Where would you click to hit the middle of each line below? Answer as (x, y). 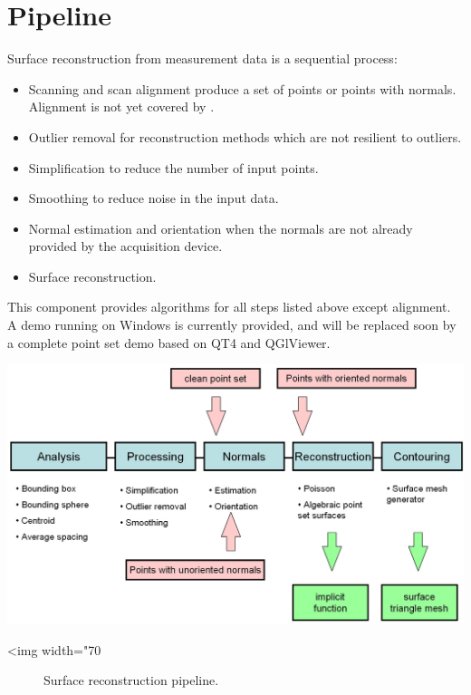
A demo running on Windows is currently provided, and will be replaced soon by (232, 325)
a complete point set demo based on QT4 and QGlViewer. (169, 342)
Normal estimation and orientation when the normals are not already (221, 228)
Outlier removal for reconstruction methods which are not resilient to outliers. (245, 136)
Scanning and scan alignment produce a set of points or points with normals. (242, 88)
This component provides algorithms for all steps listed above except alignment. (229, 307)
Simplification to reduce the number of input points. (173, 167)
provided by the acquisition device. (125, 246)
